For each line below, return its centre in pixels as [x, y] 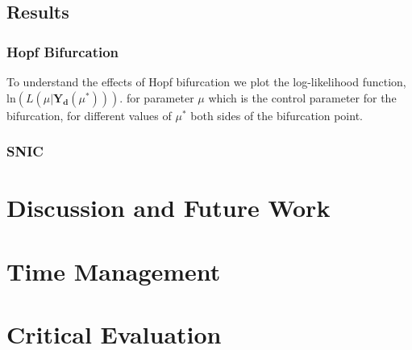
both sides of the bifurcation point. [277, 115]
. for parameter [157, 97]
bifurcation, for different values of [89, 115]
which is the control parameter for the [302, 97]
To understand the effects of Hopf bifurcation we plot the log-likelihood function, [206, 81]
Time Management [114, 271]
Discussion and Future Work [169, 208]
